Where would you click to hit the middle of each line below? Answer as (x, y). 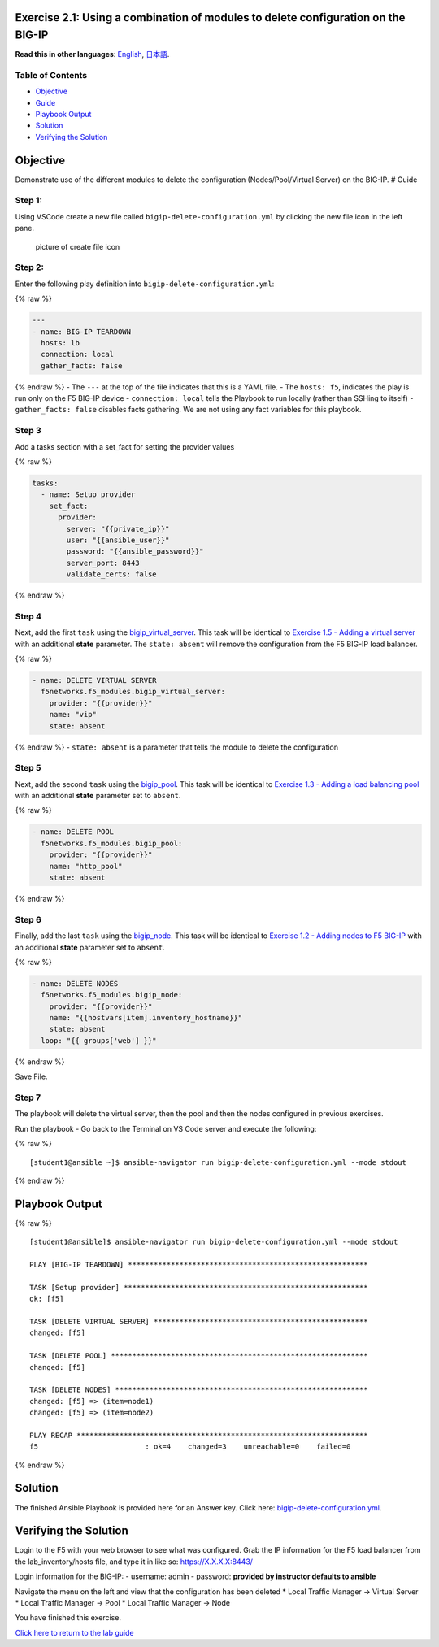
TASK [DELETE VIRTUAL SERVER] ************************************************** (199, 1321)
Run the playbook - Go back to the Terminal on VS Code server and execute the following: (166, 1128)
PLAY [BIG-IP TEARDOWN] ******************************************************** (199, 1265)
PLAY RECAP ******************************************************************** (199, 1435)
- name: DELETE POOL (73, 832)
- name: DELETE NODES (75, 983)
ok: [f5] (47, 1299)
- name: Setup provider (88, 495)
